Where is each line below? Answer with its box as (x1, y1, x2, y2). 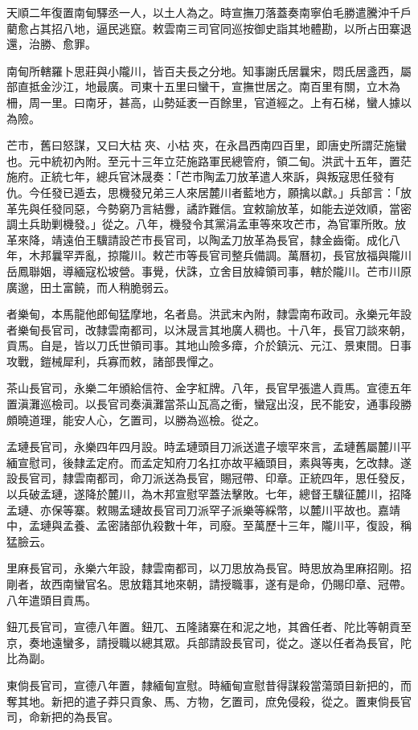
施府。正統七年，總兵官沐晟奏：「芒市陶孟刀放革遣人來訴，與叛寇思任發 (6, 168, 383, 185)
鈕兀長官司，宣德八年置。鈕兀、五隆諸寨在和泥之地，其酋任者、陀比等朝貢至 (6, 618, 412, 635)
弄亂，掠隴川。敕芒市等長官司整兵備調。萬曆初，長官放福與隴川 (73, 247, 412, 264)
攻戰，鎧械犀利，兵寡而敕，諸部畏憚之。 (6, 352, 220, 369)
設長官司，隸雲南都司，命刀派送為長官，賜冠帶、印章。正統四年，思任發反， (6, 470, 412, 486)
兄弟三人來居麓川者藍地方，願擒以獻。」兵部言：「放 (141, 183, 412, 200)
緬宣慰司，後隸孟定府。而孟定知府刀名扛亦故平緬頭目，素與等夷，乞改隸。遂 (6, 453, 412, 470)
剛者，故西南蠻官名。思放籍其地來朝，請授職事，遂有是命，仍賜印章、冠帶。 (6, 576, 412, 592)
